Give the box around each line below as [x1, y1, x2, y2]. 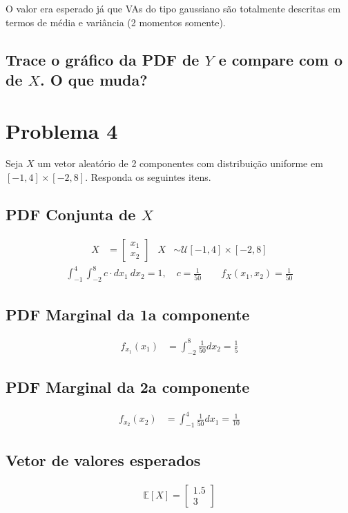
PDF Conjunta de [6, 204, 136, 225]
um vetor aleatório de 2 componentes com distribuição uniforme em [37, 156, 323, 171]
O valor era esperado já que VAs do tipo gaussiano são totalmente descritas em [6, 1, 341, 15]
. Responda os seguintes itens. [85, 170, 211, 184]
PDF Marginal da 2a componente [6, 376, 250, 398]
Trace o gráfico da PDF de [6, 48, 200, 70]
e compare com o [218, 48, 343, 70]
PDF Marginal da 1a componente [6, 303, 250, 325]
